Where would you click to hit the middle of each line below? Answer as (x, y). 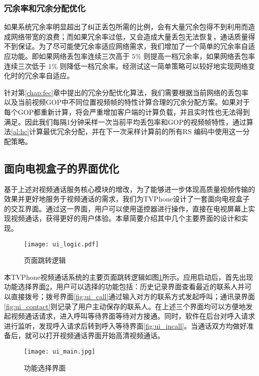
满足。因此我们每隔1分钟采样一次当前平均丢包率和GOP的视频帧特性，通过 (125, 121)
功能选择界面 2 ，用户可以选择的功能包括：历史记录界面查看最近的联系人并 (124, 286)
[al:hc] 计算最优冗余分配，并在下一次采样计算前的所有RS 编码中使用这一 (127, 131)
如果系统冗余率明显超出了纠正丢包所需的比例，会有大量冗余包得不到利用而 (126, 27)
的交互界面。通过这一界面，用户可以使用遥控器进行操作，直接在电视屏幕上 (126, 208)
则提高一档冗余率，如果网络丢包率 (199, 56)
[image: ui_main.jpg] (60, 351)
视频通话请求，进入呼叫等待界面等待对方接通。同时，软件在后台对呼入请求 (133, 316)
